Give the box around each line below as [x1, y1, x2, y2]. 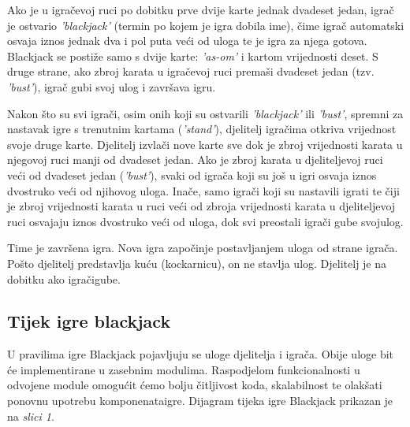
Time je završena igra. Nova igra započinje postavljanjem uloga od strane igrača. [7, 239, 398, 256]
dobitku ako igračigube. [7, 270, 121, 287]
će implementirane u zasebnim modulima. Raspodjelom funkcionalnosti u [7, 361, 360, 377]
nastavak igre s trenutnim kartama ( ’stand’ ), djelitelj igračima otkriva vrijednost [7, 121, 397, 137]
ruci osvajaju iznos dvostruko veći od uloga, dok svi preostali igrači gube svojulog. [7, 213, 404, 229]
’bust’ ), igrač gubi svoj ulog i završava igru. [7, 78, 216, 95]
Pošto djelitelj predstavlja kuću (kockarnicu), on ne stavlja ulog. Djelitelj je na [7, 254, 387, 271]
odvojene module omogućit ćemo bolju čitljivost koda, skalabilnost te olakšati [7, 377, 382, 393]
